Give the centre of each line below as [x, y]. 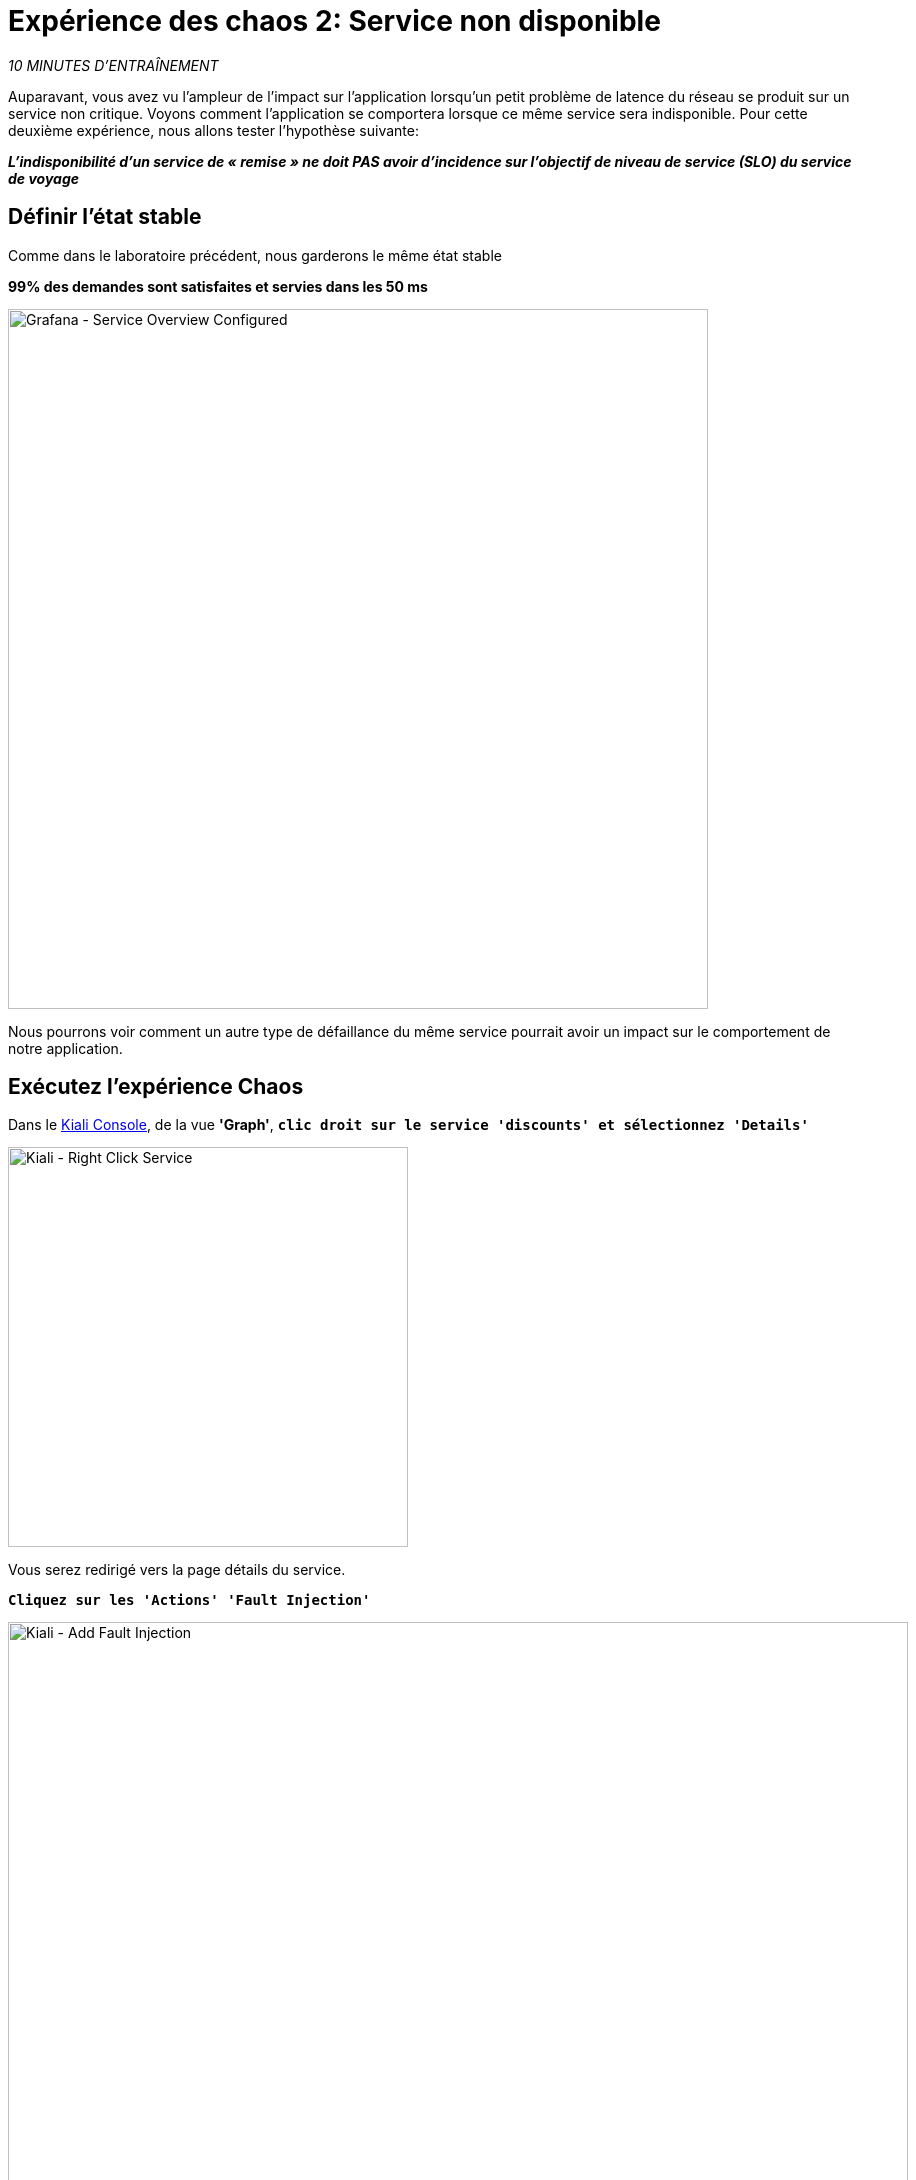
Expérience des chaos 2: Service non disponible [334, 21]
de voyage [43, 178]
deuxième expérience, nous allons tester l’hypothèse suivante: [213, 130]
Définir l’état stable [105, 217]
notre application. [65, 1048]
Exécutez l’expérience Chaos [156, 1087]
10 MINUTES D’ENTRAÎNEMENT [113, 65]
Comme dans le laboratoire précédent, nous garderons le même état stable [255, 255]
